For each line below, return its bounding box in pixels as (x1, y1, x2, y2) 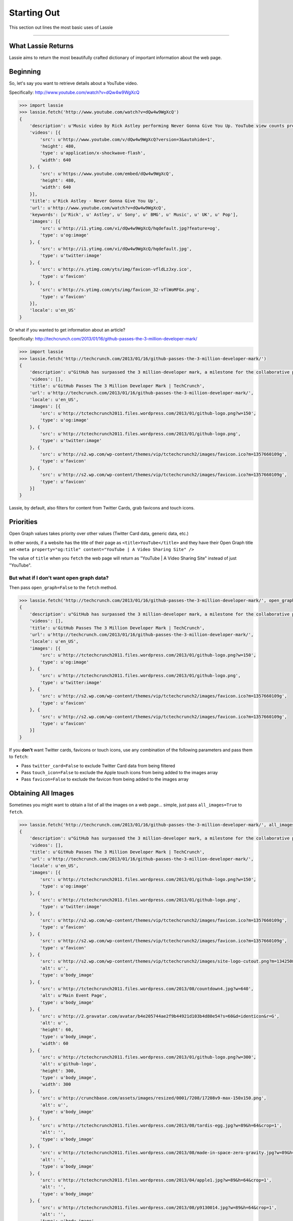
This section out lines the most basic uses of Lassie (9, 24, 113, 30)
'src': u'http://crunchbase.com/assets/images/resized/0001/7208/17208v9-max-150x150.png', (40, 1095, 267, 1101)
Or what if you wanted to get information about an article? (9, 327, 126, 333)
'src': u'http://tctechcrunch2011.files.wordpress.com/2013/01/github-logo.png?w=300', (40, 1054, 256, 1060)
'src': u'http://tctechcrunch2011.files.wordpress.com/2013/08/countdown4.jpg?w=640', (40, 986, 254, 991)
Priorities (9, 518, 38, 526)
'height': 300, (40, 1068, 77, 1074)
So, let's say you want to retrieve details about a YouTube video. (9, 81, 138, 86)
